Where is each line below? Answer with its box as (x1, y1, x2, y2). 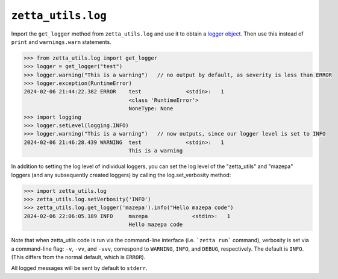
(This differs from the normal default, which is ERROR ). (11, 253, 146, 260)
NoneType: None (128, 105, 174, 112)
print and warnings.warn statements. (11, 38, 111, 45)
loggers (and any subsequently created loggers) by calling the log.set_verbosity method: (11, 171, 231, 178)
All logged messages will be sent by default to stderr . (11, 265, 148, 272)
